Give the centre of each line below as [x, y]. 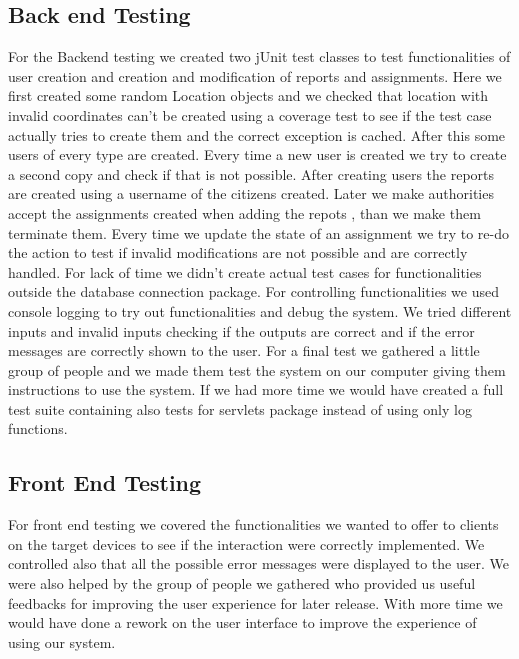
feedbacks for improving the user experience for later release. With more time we [255, 602]
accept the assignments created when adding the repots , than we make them [244, 212]
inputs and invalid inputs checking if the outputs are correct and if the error [241, 330]
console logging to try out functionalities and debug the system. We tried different [260, 310]
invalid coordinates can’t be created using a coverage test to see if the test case [250, 114]
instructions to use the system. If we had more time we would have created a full [256, 389]
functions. [38, 428]
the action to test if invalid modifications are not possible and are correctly [238, 252]
